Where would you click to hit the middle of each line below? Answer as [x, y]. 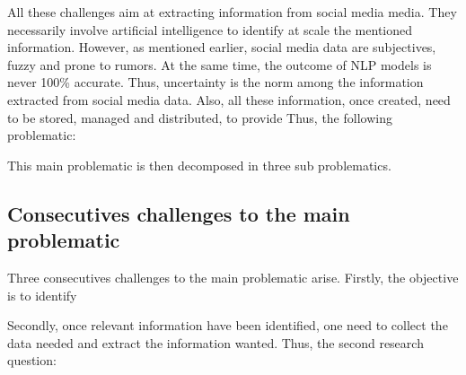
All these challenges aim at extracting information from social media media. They [232, 12]
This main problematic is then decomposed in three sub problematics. [199, 165]
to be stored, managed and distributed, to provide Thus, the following [200, 117]
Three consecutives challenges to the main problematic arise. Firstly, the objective [233, 277]
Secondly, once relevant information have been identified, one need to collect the [228, 325]
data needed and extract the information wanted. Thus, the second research [215, 342]
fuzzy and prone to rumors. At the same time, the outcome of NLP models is [220, 64]
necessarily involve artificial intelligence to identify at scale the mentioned [210, 29]
